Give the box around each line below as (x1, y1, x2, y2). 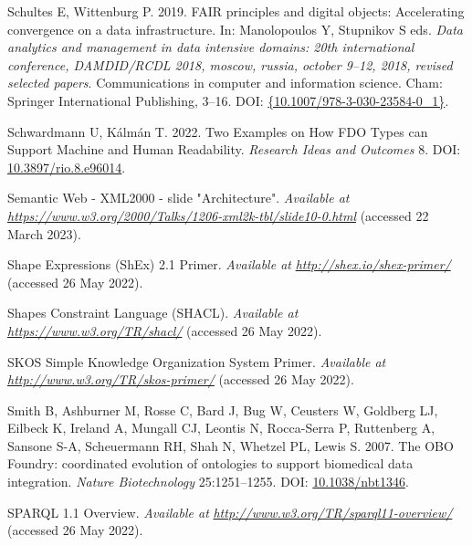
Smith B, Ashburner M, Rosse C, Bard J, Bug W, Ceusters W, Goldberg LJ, (7, 400, 438, 419)
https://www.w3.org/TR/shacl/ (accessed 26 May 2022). (7, 320, 322, 340)
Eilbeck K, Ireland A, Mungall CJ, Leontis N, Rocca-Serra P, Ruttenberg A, (7, 418, 435, 437)
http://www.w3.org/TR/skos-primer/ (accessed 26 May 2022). (7, 370, 354, 389)
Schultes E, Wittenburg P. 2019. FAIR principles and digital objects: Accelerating (7, 2, 465, 20)
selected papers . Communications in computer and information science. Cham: (7, 73, 443, 92)
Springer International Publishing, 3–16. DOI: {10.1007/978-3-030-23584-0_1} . (7, 90, 449, 110)
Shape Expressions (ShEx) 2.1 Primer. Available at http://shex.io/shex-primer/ (7, 255, 451, 274)
